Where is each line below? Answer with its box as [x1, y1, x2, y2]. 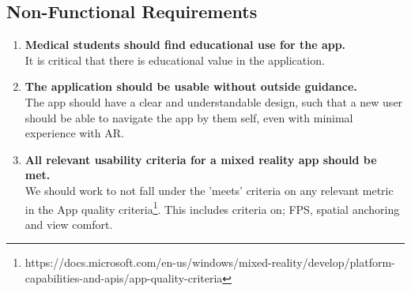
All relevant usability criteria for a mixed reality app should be [25, 151, 377, 167]
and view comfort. [25, 215, 113, 232]
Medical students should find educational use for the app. [25, 36, 346, 53]
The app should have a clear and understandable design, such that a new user [25, 93, 403, 110]
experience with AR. [25, 125, 124, 141]
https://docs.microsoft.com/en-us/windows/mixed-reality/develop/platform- [25, 254, 395, 271]
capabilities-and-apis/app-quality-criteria [25, 269, 223, 286]
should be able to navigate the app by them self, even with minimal [25, 109, 353, 125]
